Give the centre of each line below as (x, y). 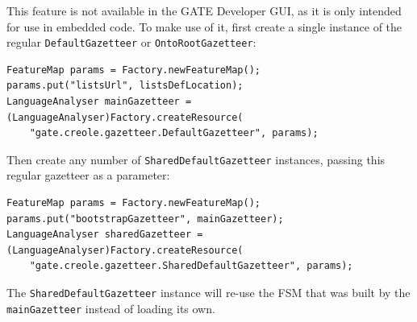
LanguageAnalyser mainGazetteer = (99, 102)
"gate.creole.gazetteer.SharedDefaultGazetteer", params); (191, 266)
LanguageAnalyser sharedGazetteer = (105, 235)
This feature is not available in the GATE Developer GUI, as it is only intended (204, 10)
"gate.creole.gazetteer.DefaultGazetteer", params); (174, 133)
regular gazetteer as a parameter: (88, 175)
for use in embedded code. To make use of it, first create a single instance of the (204, 26)
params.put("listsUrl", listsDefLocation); (125, 86)
